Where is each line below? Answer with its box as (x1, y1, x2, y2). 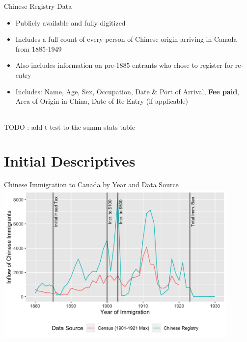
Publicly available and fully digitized (15, 17, 126, 28)
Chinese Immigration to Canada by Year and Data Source (4, 179, 179, 190)
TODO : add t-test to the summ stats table (4, 122, 135, 132)
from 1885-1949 (15, 43, 62, 54)
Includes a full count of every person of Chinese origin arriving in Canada (15, 34, 237, 44)
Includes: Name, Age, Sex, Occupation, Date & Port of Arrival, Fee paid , (15, 86, 240, 96)
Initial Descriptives (4, 151, 136, 171)
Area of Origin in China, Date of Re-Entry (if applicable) (15, 96, 188, 106)
